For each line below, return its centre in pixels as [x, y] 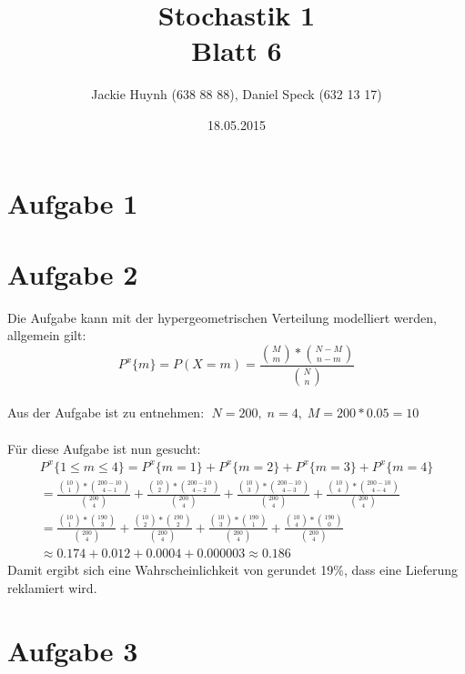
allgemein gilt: [47, 335]
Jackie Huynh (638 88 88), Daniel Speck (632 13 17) [237, 94]
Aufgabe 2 [73, 273]
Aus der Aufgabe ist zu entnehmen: [106, 412]
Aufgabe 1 [73, 202]
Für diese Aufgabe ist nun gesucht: [104, 448]
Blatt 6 [237, 50]
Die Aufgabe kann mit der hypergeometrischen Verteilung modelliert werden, [222, 317]
